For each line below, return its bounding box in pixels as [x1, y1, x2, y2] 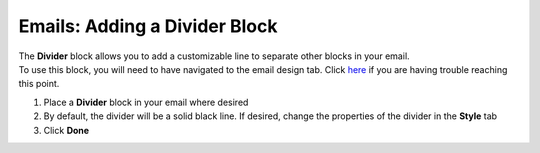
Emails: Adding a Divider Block [18, 15, 278, 37]
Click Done [43, 124, 90, 136]
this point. [18, 78, 60, 90]
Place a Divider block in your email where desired [43, 96, 249, 108]
